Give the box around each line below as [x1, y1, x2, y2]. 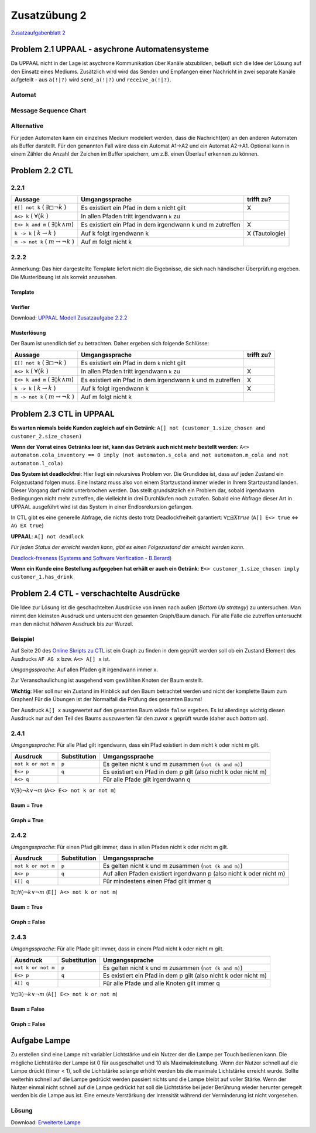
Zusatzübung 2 [11, 9, 87, 22]
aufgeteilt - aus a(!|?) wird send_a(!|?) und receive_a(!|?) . [11, 76, 172, 83]
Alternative [11, 122, 44, 130]
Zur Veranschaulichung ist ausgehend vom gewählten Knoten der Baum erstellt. [11, 677, 204, 684]
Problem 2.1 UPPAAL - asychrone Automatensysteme [11, 44, 209, 54]
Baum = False [11, 1005, 45, 1012]
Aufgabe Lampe [11, 1036, 70, 1046]
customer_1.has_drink [11, 574, 73, 581]
